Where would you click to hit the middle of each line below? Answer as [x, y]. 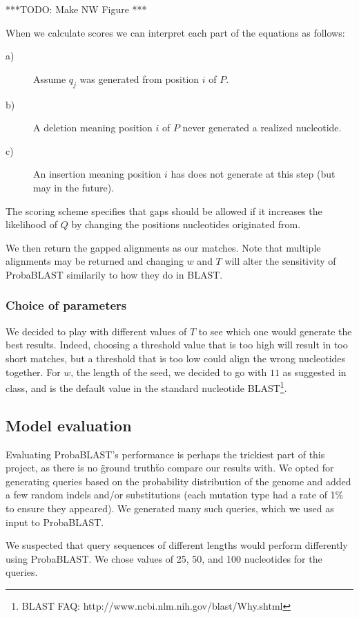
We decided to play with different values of [96, 331]
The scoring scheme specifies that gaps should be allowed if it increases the [164, 210]
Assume [50, 78]
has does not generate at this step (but [253, 174]
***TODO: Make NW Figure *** [76, 9]
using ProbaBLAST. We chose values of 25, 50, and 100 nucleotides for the [164, 558]
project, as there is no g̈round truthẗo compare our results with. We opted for [170, 468]
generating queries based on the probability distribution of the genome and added [178, 481]
